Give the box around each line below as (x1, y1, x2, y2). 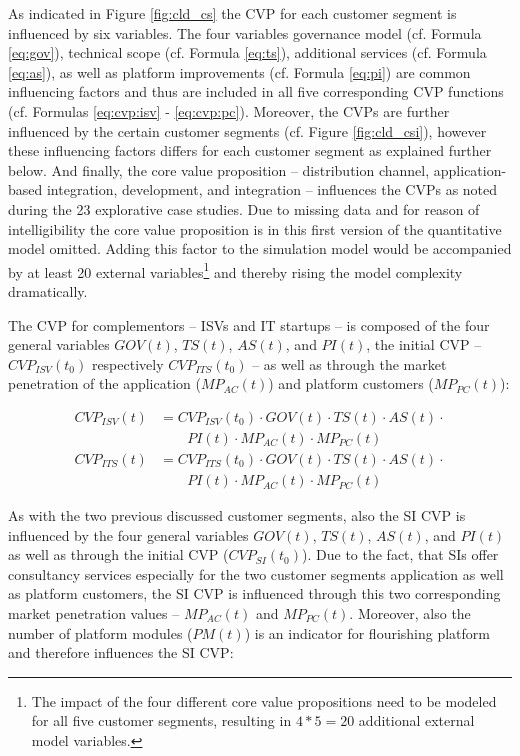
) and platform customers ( (268, 373, 434, 394)
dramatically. (8, 280, 88, 301)
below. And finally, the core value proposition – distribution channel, (8, 159, 430, 180)
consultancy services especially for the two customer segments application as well (8, 563, 504, 584)
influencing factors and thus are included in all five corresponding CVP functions (8, 81, 504, 102)
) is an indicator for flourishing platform (244, 622, 491, 643)
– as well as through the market (252, 353, 447, 374)
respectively (91, 353, 164, 374)
